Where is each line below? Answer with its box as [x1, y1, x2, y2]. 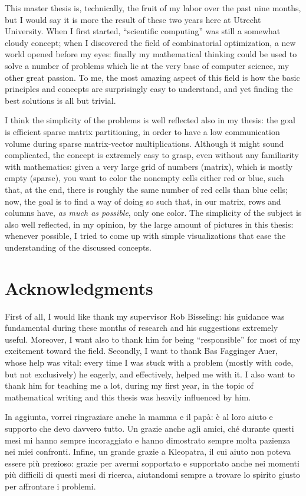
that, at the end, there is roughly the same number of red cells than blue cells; [5, 183, 288, 195]
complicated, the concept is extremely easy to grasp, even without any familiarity [5, 149, 299, 161]
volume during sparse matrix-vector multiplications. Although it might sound [5, 137, 284, 149]
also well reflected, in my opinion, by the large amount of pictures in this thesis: [5, 218, 294, 230]
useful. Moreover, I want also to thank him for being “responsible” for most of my [5, 333, 301, 345]
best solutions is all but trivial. [5, 94, 116, 106]
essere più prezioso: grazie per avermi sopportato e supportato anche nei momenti [5, 456, 300, 469]
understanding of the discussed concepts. [5, 241, 152, 253]
